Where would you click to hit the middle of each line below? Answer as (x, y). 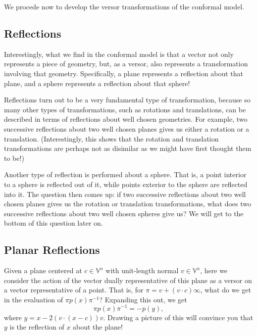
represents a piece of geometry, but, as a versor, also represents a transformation (126, 64)
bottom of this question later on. (53, 223)
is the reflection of (37, 327)
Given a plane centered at (43, 270)
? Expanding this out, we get (143, 299)
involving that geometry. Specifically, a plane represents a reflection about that (124, 73)
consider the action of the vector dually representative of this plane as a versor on (128, 280)
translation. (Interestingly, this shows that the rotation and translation (111, 138)
